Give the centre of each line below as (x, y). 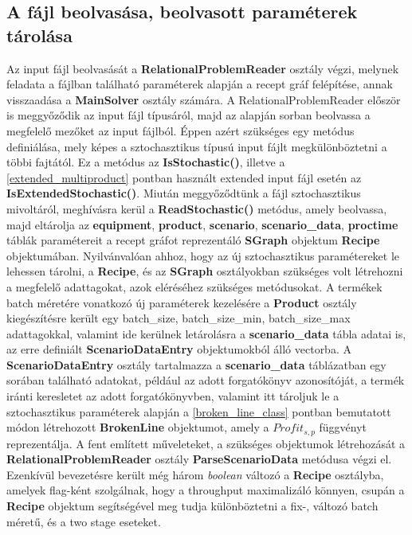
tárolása (39, 35)
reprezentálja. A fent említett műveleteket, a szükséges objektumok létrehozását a (206, 443)
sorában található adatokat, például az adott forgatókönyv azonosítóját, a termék (206, 380)
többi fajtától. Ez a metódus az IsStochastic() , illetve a (146, 162)
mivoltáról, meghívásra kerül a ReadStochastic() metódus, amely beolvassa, (197, 208)
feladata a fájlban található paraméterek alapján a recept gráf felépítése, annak (200, 84)
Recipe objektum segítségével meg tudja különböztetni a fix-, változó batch (192, 506)
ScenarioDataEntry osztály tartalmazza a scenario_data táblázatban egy (196, 364)
